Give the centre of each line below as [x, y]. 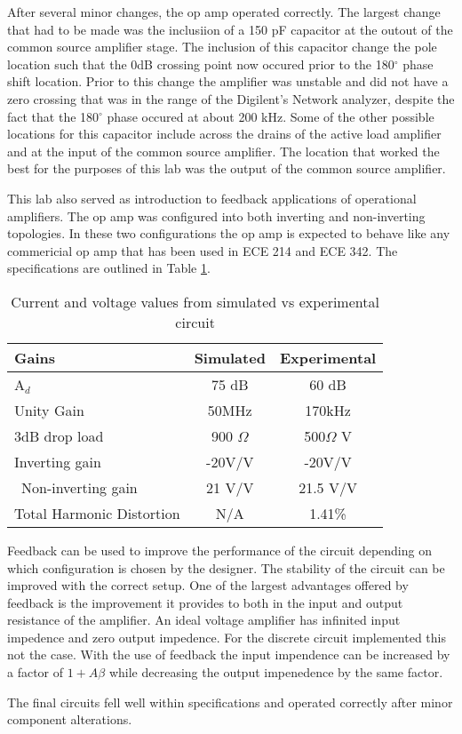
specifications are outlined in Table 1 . [109, 268]
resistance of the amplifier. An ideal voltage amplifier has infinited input [204, 620]
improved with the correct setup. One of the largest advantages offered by [208, 585]
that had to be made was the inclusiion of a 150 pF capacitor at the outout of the [230, 29]
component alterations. [70, 719]
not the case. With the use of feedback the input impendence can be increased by [229, 654]
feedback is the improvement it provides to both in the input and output [205, 602]
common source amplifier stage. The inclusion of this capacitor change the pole [222, 47]
